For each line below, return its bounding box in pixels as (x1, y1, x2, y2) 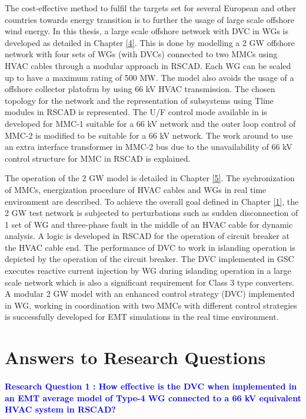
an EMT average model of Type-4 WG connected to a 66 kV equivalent (5, 391, 301, 404)
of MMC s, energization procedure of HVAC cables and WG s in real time (5, 183, 267, 195)
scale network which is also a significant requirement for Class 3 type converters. (5, 276, 295, 288)
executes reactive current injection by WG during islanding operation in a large (5, 264, 291, 277)
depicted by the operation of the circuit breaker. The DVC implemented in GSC (5, 253, 294, 265)
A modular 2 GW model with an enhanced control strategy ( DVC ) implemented (5, 287, 295, 300)
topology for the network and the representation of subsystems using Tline (5, 94, 274, 106)
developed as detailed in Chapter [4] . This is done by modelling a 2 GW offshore (5, 36, 295, 48)
